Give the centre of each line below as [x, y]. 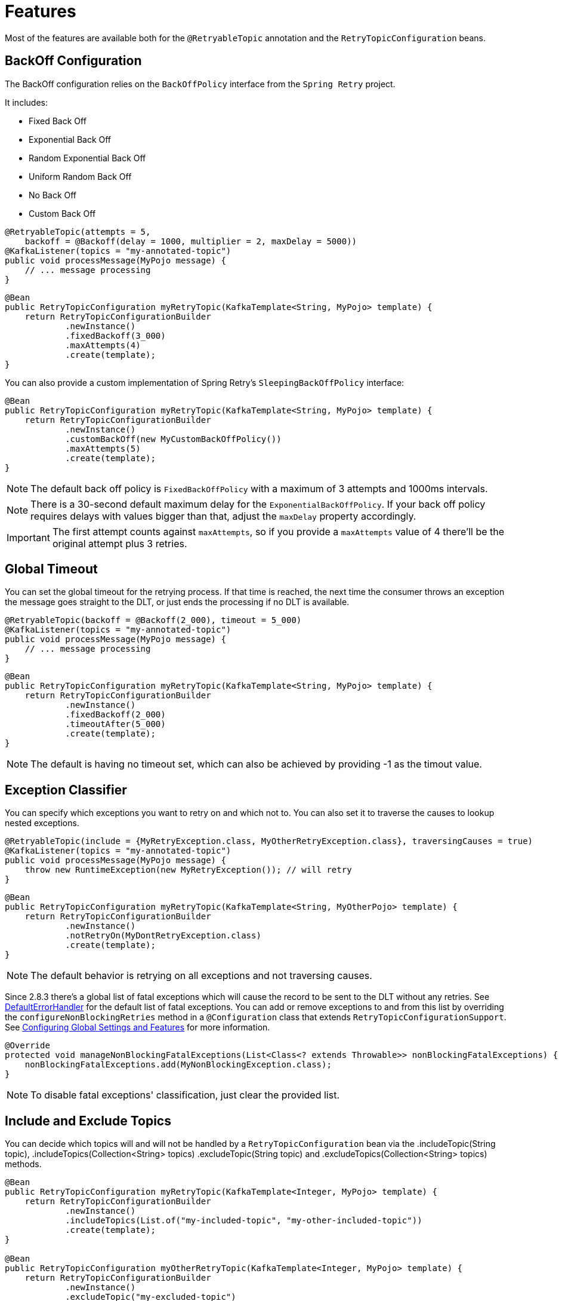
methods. [23, 1164]
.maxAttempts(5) [103, 448]
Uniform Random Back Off [80, 176]
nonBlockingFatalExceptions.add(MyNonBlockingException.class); [178, 1065]
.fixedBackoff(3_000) [115, 335]
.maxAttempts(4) [103, 345]
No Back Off [53, 195]
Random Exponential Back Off [87, 158]
